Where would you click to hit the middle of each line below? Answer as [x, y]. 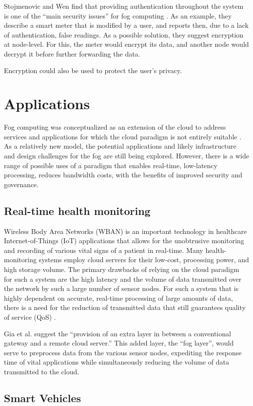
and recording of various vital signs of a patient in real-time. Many [104, 250]
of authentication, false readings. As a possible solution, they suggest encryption [124, 34]
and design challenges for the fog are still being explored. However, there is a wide [126, 156]
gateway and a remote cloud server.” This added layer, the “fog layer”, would [119, 343]
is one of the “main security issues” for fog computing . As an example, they [118, 15]
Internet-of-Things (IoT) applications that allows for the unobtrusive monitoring [124, 241]
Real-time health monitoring [77, 210]
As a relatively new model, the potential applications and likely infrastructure [120, 146]
